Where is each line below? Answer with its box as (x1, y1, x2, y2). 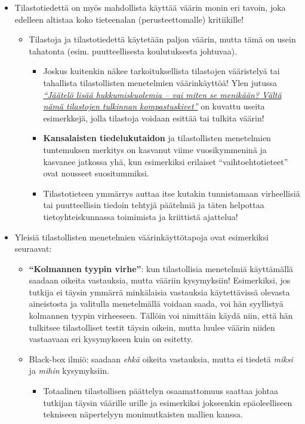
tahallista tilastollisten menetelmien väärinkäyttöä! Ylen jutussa (43, 76, 278, 89)
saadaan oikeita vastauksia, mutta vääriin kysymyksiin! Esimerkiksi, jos (29, 274, 291, 286)
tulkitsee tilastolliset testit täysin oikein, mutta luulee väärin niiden (29, 321, 275, 333)
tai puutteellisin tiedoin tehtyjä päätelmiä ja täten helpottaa (43, 199, 264, 211)
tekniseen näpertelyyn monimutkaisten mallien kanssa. (43, 408, 243, 420)
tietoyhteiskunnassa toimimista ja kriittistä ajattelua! (43, 210, 238, 222)
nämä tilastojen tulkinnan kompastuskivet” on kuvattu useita (43, 100, 265, 112)
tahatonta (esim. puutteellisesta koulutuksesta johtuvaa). (29, 44, 238, 57)
